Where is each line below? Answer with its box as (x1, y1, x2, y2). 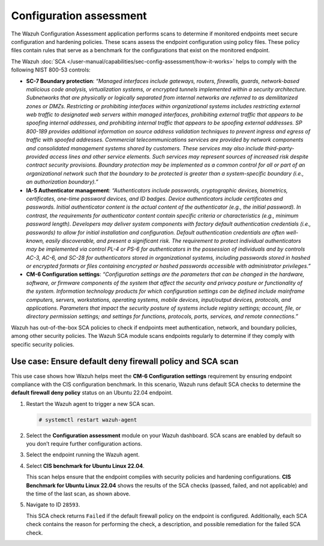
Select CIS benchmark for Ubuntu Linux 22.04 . (26, 462, 145, 469)
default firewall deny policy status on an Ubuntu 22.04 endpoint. (11, 389, 173, 396)
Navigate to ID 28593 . (26, 501, 80, 508)
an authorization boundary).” (26, 178, 98, 186)
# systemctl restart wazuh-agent (38, 416, 137, 423)
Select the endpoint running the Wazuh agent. (26, 451, 140, 458)
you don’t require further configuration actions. (26, 440, 143, 447)
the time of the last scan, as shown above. (26, 490, 131, 497)
